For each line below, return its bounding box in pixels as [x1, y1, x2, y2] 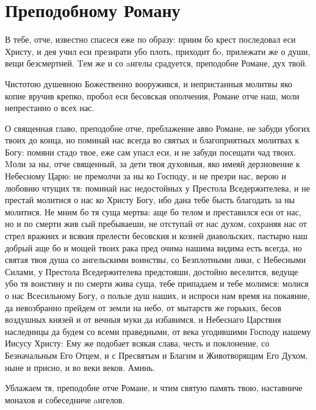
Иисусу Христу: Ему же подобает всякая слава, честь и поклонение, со [5, 337, 270, 350]
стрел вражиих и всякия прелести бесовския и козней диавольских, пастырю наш [5, 229, 308, 242]
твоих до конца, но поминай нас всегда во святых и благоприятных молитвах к [5, 134, 300, 146]
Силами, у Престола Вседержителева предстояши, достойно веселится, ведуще [5, 265, 298, 278]
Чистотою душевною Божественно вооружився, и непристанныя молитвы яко [5, 77, 292, 90]
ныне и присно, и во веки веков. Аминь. [5, 361, 155, 373]
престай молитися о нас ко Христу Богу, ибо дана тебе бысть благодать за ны [5, 193, 295, 206]
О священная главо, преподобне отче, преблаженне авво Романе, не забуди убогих [5, 121, 311, 134]
